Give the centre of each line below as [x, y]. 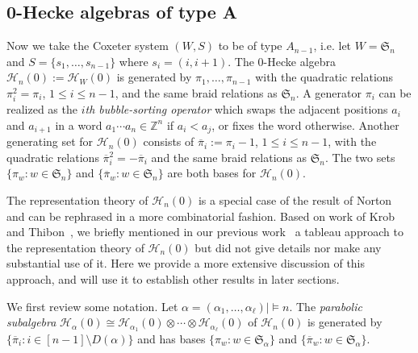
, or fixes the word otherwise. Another [305, 125]
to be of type [250, 46]
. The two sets [360, 157]
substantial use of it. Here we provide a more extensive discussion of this [186, 263]
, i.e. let [332, 46]
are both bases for [212, 173]
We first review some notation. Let [92, 306]
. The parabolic [326, 306]
